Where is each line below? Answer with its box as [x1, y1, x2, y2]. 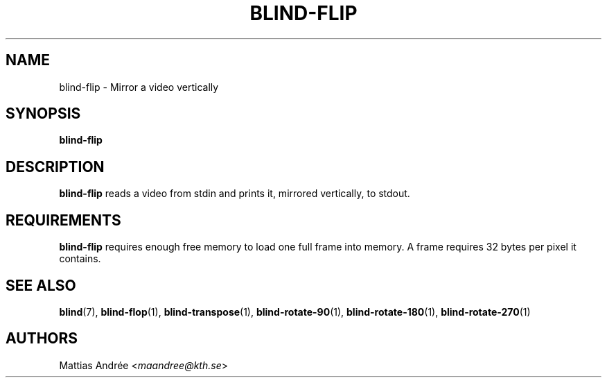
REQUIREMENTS [6, 211, 121, 229]
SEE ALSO [6, 276, 76, 294]
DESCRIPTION [6, 158, 105, 176]
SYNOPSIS [6, 105, 81, 123]
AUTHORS [6, 330, 78, 348]
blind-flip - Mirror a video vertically [59, 80, 219, 93]
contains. [59, 253, 101, 265]
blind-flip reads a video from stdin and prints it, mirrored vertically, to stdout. [59, 187, 410, 200]
